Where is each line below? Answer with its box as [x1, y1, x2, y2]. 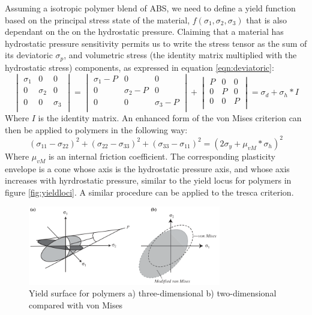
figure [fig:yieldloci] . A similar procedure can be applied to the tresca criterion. [5, 185, 294, 198]
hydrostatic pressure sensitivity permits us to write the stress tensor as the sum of [5, 37, 307, 49]
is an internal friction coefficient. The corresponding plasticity [48, 149, 275, 162]
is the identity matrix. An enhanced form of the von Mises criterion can [38, 112, 302, 124]
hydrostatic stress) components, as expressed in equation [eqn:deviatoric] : [5, 61, 274, 73]
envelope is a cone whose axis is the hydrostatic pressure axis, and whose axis [5, 162, 290, 175]
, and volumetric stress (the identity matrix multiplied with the [64, 49, 297, 61]
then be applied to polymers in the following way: [5, 123, 188, 136]
